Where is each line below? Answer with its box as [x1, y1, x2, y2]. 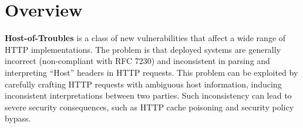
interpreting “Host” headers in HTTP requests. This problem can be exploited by [5, 66, 298, 78]
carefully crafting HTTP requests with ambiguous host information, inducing [5, 78, 282, 90]
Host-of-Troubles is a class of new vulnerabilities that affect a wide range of [5, 32, 286, 44]
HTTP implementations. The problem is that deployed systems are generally [5, 43, 281, 55]
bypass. [5, 112, 31, 124]
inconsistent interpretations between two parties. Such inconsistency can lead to [5, 89, 292, 102]
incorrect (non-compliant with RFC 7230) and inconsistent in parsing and [5, 55, 270, 67]
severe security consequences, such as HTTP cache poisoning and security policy [5, 100, 294, 113]
